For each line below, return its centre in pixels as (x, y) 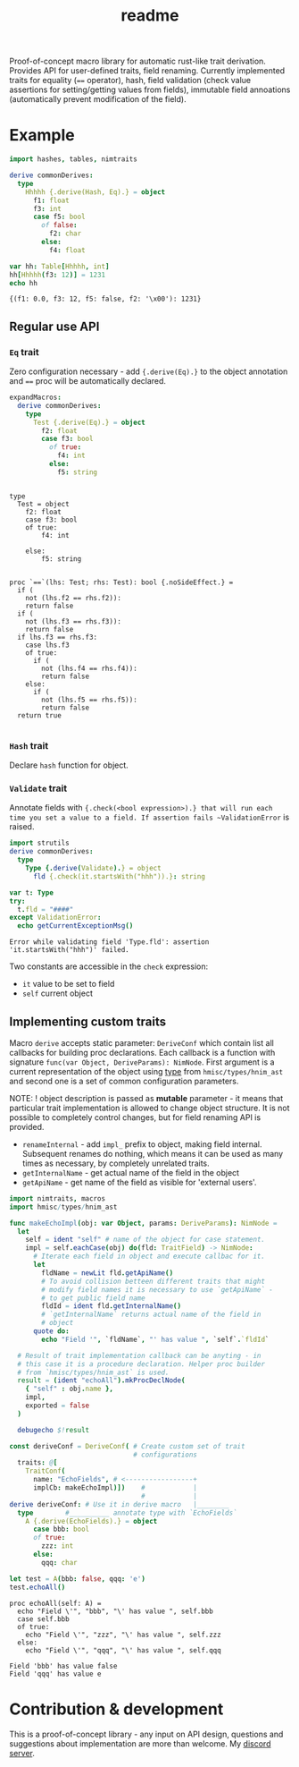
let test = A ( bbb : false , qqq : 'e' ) (77, 1579)
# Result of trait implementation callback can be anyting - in (139, 1355)
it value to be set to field (68, 984)
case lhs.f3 (47, 645)
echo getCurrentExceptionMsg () (75, 926)
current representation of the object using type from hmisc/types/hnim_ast (146, 1071)
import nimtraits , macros (57, 1198)
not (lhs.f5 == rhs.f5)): (90, 700)
